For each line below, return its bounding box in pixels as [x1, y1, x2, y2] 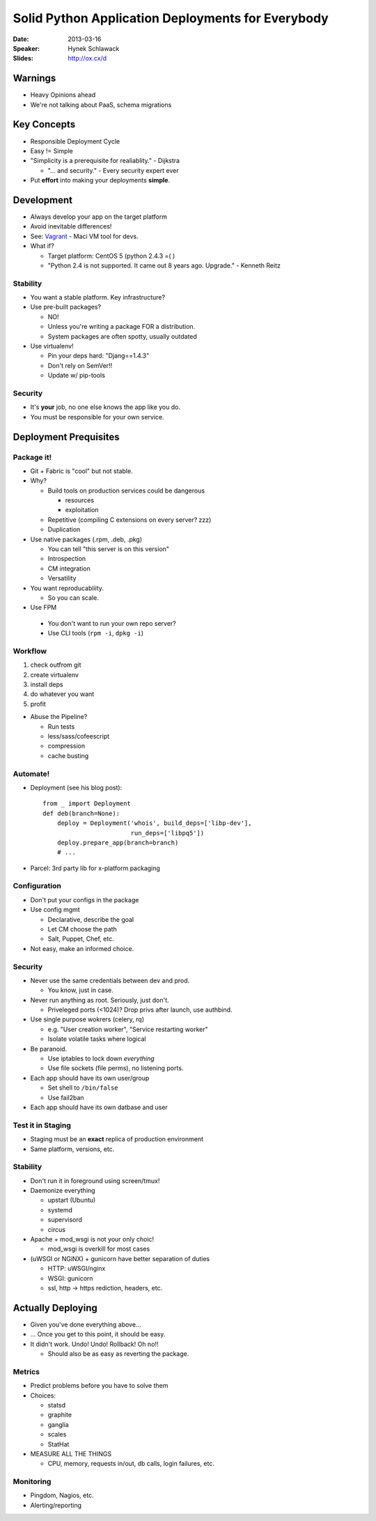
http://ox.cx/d [68, 54, 107, 63]
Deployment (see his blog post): [30, 783, 123, 792]
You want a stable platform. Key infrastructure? [30, 293, 166, 302]
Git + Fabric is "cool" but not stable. [30, 467, 133, 475]
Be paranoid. [30, 1044, 68, 1053]
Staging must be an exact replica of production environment [30, 1135, 203, 1143]
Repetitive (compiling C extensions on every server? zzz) [47, 516, 212, 524]
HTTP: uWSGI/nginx [47, 1265, 106, 1273]
